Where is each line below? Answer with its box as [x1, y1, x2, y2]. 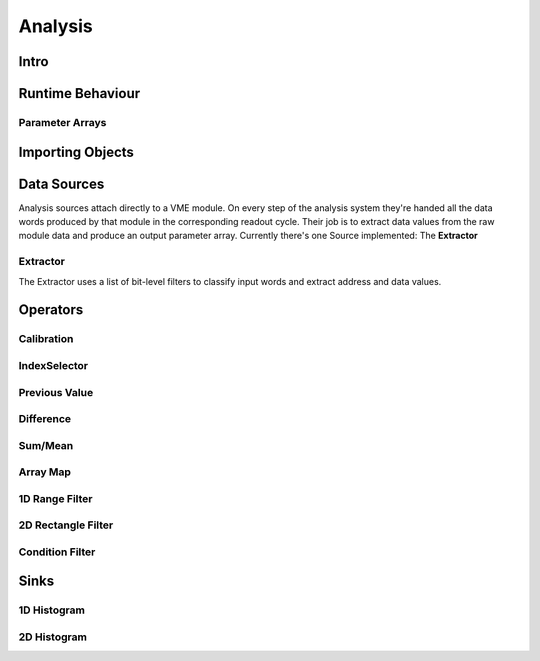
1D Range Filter [18, 491, 93, 505]
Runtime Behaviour [18, 85, 141, 102]
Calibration [18, 332, 74, 346]
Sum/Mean [18, 438, 74, 452]
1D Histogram [18, 603, 85, 617]
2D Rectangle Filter [18, 518, 114, 532]
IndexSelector [18, 358, 89, 372]
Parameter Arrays [18, 115, 107, 129]
